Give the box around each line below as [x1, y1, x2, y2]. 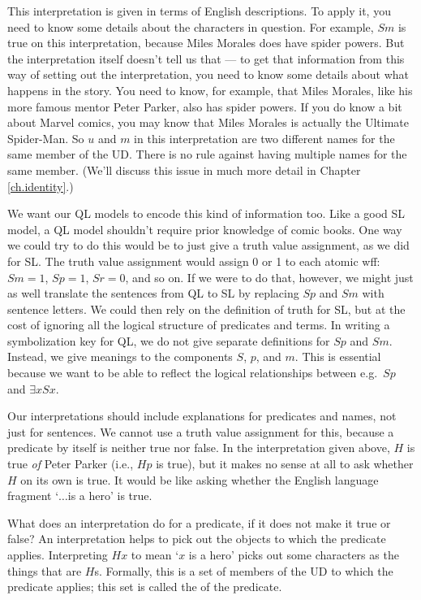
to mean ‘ [131, 546, 179, 563]
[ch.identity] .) [7, 177, 74, 194]
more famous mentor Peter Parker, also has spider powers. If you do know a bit [7, 98, 402, 115]
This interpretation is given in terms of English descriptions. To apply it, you [7, 2, 391, 19]
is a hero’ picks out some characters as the [188, 546, 399, 563]
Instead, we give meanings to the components [7, 348, 233, 365]
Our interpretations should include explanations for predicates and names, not [7, 407, 397, 424]
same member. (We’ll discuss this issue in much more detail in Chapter [7, 161, 361, 178]
